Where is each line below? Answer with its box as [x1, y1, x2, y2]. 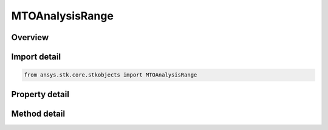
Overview [11, 32, 49, 43]
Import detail [11, 52, 61, 62]
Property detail [11, 89, 70, 100]
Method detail [11, 108, 66, 118]
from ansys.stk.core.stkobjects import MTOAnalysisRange [24, 72, 197, 78]
